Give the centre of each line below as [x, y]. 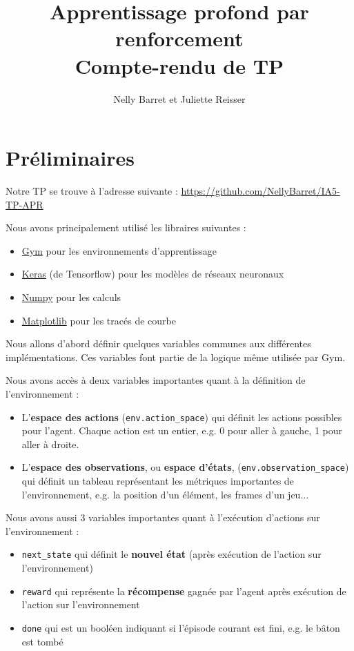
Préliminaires [70, 158]
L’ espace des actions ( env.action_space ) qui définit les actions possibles [182, 417]
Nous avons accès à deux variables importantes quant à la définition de [156, 380]
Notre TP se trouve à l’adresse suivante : [92, 191]
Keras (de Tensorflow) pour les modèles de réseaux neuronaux [153, 274]
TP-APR [24, 204]
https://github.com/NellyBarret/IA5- [260, 191]
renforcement [179, 38]
